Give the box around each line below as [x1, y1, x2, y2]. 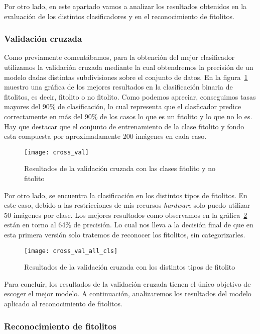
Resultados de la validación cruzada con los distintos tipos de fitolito [24, 262, 235, 272]
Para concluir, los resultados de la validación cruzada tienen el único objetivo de [4, 278, 251, 289]
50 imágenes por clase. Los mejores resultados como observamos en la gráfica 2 [4, 209, 247, 220]
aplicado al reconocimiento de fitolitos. [4, 298, 122, 308]
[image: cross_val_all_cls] [24, 247, 118, 255]
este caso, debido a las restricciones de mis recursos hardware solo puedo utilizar [4, 200, 250, 210]
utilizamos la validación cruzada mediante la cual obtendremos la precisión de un [4, 62, 253, 72]
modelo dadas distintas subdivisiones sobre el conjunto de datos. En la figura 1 [4, 71, 248, 82]
